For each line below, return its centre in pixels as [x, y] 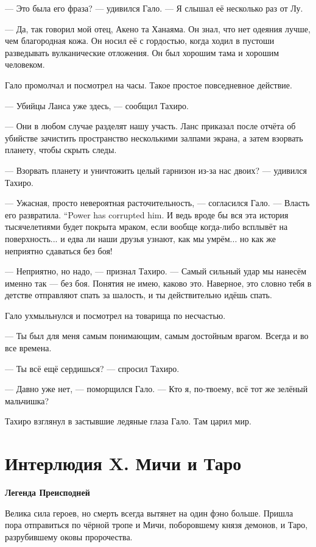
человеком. [25, 64]
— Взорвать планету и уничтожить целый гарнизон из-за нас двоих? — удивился [156, 170]
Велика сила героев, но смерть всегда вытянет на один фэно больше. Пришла [149, 513]
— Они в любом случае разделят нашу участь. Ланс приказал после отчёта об [150, 126]
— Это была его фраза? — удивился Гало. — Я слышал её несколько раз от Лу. [154, 8]
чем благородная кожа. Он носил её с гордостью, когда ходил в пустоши [140, 41]
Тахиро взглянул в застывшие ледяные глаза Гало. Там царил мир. [128, 421]
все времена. [28, 348]
